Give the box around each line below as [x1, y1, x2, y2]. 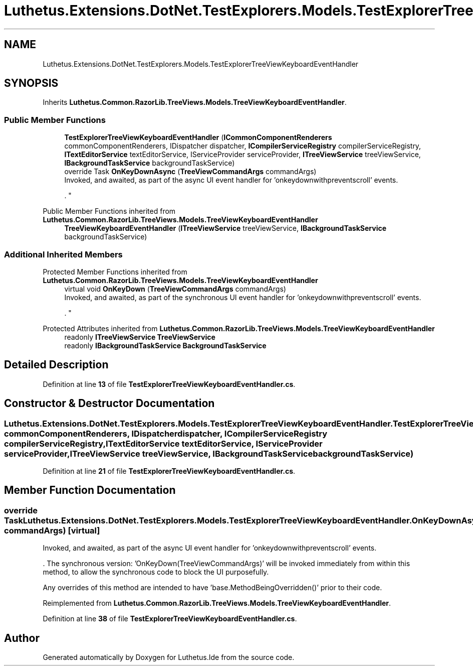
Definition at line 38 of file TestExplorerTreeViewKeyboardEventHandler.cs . [43, 614, 297, 623]
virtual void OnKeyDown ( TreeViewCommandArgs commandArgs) [64, 284, 286, 293]
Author [4, 631, 40, 644]
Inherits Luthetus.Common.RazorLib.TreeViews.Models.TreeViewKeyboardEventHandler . [43, 98, 347, 107]
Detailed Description [4, 358, 109, 371]
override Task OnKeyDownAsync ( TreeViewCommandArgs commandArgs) [64, 167, 317, 176]
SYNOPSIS [4, 77, 59, 90]
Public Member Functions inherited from [43, 207, 176, 216]
